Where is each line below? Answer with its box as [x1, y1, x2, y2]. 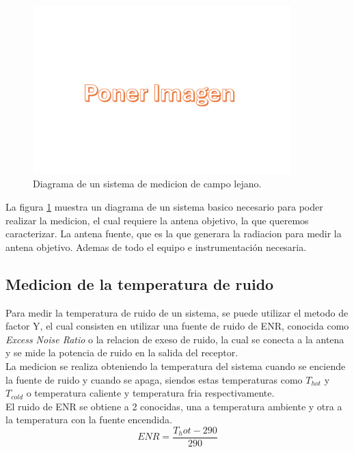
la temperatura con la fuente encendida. [5, 412, 172, 427]
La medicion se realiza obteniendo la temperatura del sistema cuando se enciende [5, 358, 346, 373]
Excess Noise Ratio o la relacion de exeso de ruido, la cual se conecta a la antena [5, 332, 344, 346]
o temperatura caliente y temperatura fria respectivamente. [26, 386, 275, 400]
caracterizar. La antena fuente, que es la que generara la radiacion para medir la [5, 226, 342, 241]
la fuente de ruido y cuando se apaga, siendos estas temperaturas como [5, 372, 303, 386]
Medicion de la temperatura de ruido [5, 273, 274, 294]
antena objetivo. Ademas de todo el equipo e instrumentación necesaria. [5, 239, 307, 254]
